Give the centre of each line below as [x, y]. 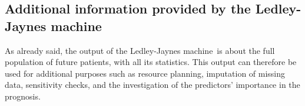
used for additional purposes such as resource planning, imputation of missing [145, 73]
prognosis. [23, 96]
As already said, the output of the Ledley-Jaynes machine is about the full [140, 50]
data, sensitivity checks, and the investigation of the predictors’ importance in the [152, 85]
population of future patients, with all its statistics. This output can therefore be [151, 62]
